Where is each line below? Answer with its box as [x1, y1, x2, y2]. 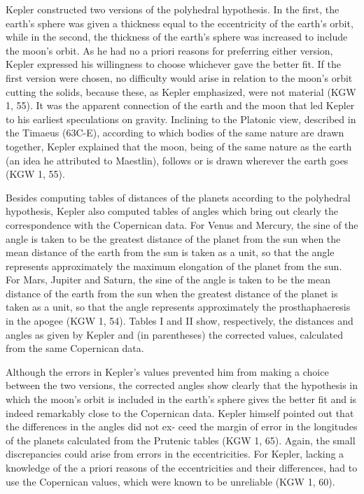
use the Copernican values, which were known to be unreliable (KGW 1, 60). [6, 474, 335, 488]
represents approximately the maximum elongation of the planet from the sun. [6, 258, 342, 273]
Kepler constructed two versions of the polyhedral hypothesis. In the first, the [6, 2, 339, 16]
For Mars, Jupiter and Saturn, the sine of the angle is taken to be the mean [6, 272, 330, 287]
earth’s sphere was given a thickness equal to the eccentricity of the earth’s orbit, [6, 15, 353, 30]
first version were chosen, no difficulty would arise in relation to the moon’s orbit [6, 70, 353, 85]
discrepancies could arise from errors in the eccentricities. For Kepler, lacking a [6, 446, 344, 461]
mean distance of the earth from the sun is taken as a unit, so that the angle [6, 245, 335, 260]
